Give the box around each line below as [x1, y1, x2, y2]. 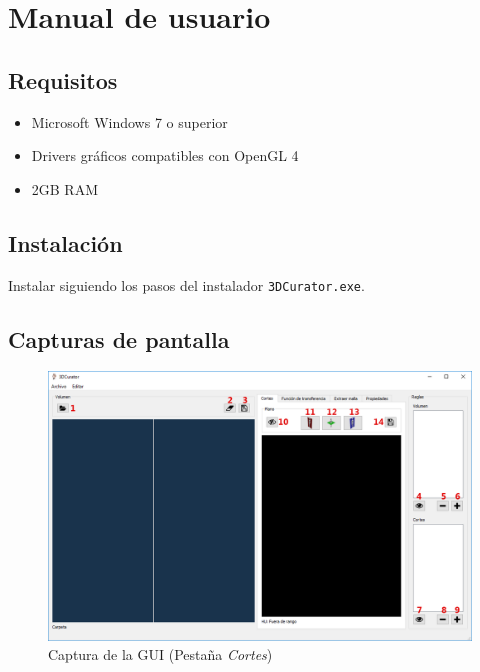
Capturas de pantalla [8, 323, 230, 354]
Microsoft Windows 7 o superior [31, 111, 228, 132]
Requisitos [8, 64, 118, 95]
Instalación [8, 227, 123, 258]
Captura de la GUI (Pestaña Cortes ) [48, 644, 273, 665]
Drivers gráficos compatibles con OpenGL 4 [31, 145, 299, 166]
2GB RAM [31, 178, 99, 199]
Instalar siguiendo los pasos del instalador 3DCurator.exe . [8, 274, 365, 295]
